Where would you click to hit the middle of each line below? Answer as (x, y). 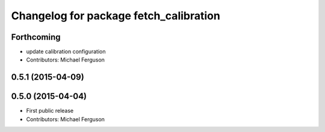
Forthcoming (36, 37)
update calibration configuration (66, 52)
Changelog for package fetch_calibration (116, 16)
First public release (50, 111)
